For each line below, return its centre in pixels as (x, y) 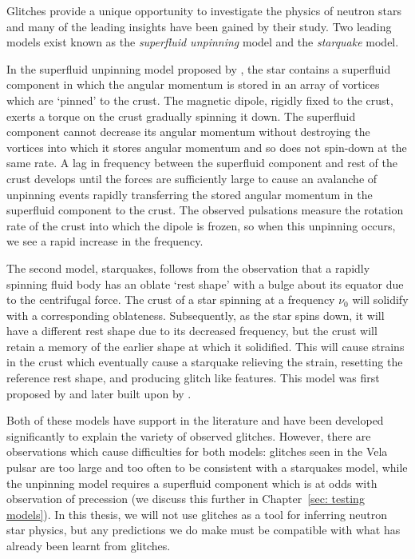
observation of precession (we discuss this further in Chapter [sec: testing (186, 499)
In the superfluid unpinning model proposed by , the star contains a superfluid (199, 68)
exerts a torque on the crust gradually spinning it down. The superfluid (181, 116)
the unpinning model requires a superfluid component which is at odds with (192, 483)
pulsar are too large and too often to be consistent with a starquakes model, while (207, 467)
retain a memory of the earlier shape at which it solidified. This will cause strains (206, 346)
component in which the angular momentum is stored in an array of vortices (193, 84)
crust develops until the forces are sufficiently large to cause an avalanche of (192, 178)
